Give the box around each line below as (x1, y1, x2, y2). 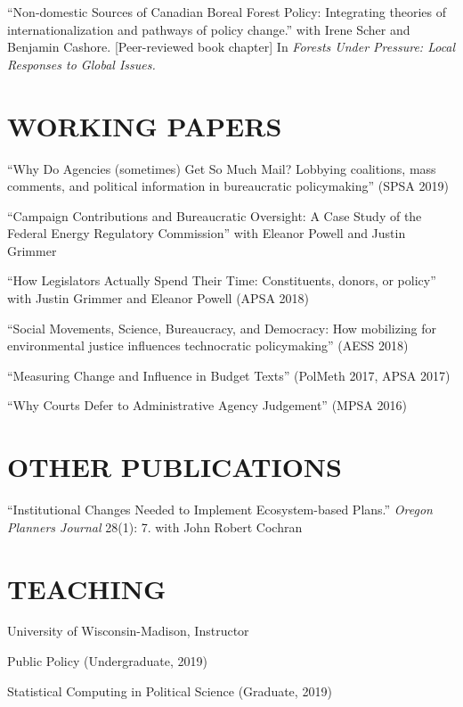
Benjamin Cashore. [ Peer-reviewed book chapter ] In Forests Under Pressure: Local (7, 37, 456, 56)
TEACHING (7, 570, 167, 606)
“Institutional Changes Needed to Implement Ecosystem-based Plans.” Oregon (7, 500, 433, 519)
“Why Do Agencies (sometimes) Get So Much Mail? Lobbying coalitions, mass (7, 159, 436, 177)
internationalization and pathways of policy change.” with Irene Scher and (7, 20, 410, 38)
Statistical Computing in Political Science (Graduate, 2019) (7, 681, 332, 700)
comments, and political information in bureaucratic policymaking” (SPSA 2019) (7, 177, 449, 195)
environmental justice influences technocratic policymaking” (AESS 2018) (7, 336, 409, 355)
